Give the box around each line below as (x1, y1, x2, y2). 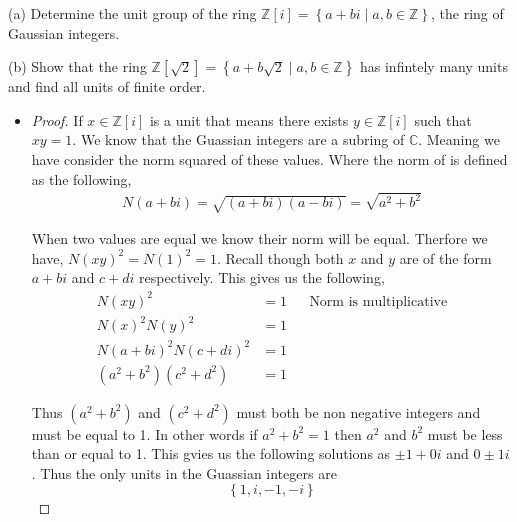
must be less (427, 423, 503, 444)
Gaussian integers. (8, 22, 120, 43)
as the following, (31, 168, 132, 189)
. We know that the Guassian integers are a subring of (72, 129, 405, 150)
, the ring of (431, 3, 504, 23)
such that (414, 109, 472, 130)
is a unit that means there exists (149, 109, 349, 130)
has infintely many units (359, 56, 508, 77)
